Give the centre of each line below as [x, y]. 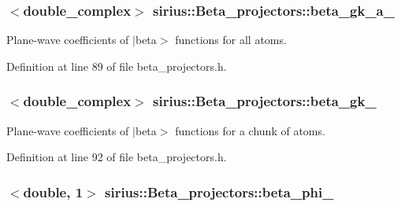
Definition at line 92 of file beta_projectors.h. [117, 157]
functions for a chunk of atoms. [250, 130]
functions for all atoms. [231, 40]
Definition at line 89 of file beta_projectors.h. [117, 66]
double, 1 [53, 191]
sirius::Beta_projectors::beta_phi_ [219, 191]
